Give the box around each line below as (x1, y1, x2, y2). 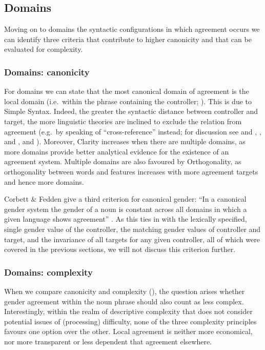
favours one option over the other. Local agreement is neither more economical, (4, 326, 253, 337)
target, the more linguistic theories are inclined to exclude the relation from (4, 115, 242, 126)
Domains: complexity (4, 265, 93, 278)
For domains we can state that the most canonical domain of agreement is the (4, 86, 249, 96)
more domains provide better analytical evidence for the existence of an (4, 146, 229, 157)
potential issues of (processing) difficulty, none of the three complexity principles (4, 316, 257, 326)
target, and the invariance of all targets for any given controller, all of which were (4, 234, 260, 244)
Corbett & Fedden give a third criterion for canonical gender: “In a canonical (4, 193, 247, 204)
